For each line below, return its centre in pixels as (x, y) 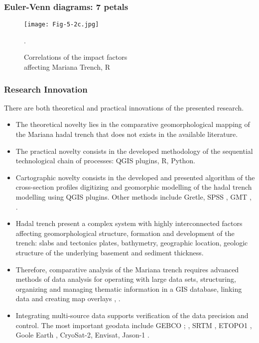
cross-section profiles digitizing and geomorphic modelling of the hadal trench (134, 187)
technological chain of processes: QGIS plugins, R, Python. (105, 161)
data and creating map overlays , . (68, 298)
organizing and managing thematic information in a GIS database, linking (129, 288)
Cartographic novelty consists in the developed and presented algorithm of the (135, 177)
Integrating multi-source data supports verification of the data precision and (132, 315)
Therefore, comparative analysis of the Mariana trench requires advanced (127, 269)
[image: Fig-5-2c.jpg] (62, 25)
